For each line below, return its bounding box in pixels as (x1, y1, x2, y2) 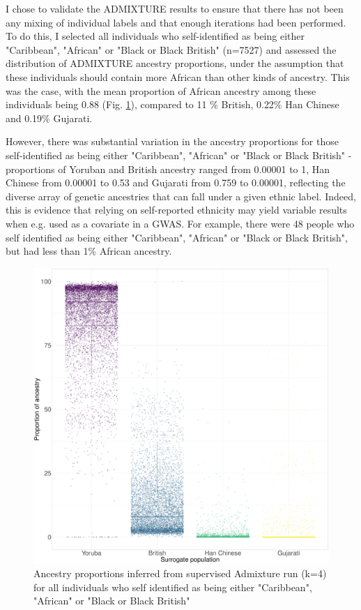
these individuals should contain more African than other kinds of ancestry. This (6, 69, 350, 84)
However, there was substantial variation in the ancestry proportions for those (6, 134, 339, 149)
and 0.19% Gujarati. (6, 110, 93, 125)
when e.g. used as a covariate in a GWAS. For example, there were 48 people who (6, 216, 355, 230)
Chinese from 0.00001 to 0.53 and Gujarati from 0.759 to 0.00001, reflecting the (6, 175, 346, 190)
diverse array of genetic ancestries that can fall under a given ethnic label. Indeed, (6, 188, 356, 203)
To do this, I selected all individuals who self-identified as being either (6, 29, 305, 43)
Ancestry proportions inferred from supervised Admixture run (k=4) (33, 566, 327, 581)
